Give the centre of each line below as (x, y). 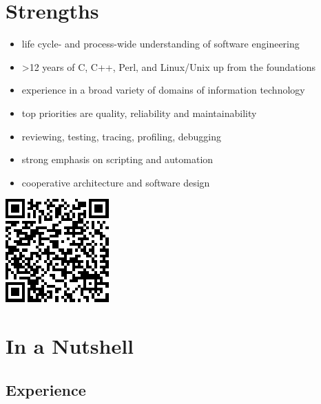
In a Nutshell (70, 346)
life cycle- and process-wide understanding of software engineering (160, 44)
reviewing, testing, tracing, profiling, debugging (121, 136)
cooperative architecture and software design (116, 182)
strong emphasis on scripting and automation (117, 159)
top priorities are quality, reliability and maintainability (139, 113)
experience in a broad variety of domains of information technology (163, 90)
